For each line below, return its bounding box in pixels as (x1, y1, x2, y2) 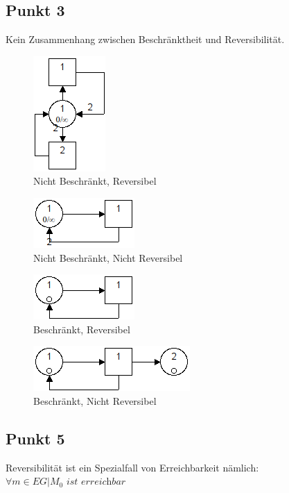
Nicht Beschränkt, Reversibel (33, 174, 157, 188)
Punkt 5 (6, 427, 65, 449)
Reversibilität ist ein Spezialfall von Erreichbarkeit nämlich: (6, 460, 259, 474)
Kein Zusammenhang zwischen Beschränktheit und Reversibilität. (6, 32, 285, 47)
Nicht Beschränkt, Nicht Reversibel (33, 250, 183, 265)
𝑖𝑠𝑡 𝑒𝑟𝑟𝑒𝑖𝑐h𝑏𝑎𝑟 (66, 477, 126, 487)
